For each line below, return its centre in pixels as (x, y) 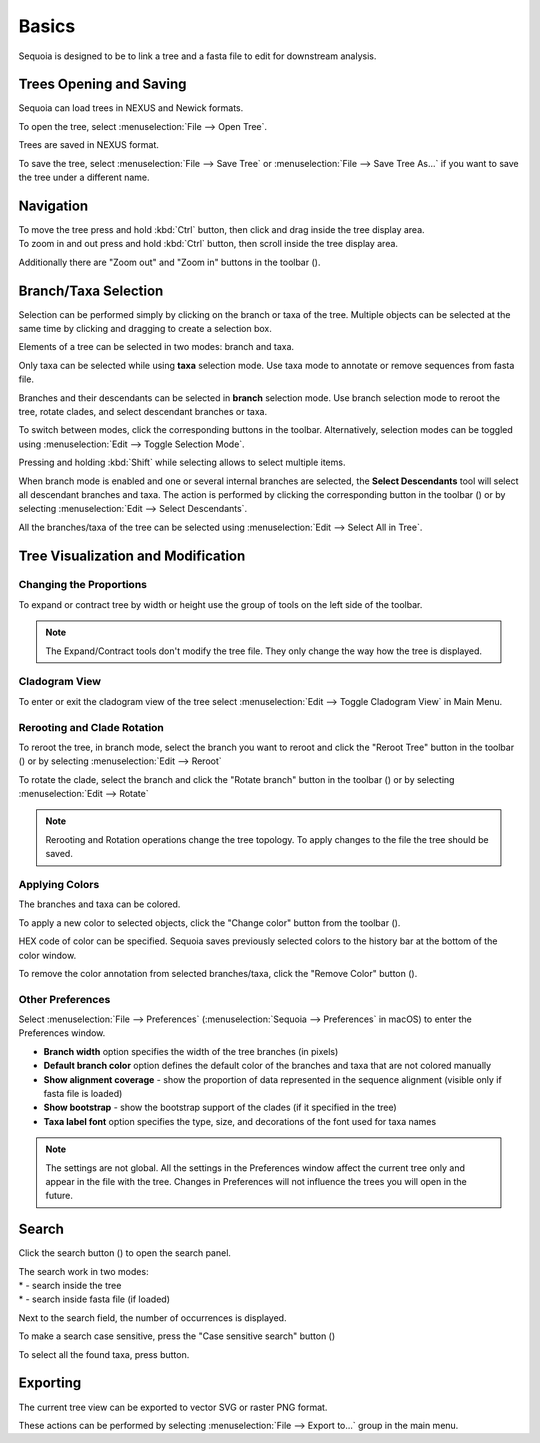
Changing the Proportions (82, 585)
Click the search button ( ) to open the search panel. (125, 1253)
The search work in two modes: (83, 1271)
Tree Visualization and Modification (132, 555)
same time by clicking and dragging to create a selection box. (145, 328)
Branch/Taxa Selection (91, 290)
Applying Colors (59, 885)
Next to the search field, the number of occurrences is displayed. (152, 1317)
